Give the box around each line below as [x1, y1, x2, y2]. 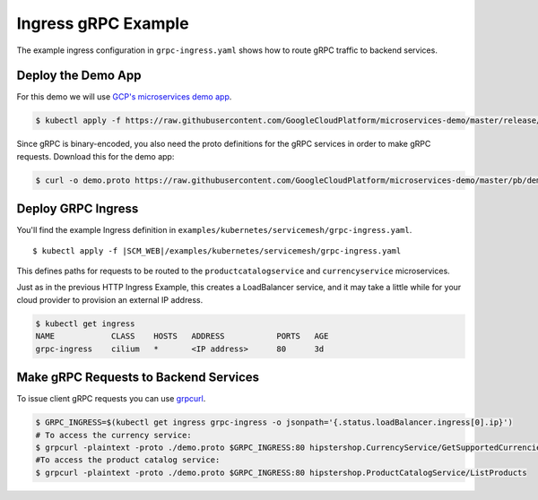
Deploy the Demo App [16, 68, 142, 83]
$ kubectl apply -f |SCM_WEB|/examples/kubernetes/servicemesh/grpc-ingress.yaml [32, 246, 402, 255]
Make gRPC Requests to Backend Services [16, 370, 260, 385]
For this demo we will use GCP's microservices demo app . [16, 91, 232, 102]
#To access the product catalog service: [35, 455, 221, 465]
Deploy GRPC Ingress [16, 202, 139, 217]
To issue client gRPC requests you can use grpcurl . [16, 393, 206, 404]
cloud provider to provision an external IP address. [16, 294, 204, 305]
